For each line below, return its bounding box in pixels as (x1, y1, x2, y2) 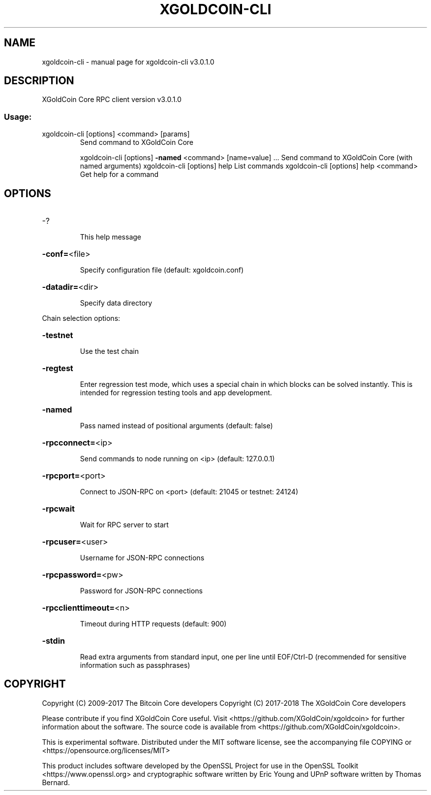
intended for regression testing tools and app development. (80, 388, 272, 397)
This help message (80, 233, 141, 242)
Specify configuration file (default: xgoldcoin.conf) (80, 266, 244, 275)
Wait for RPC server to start (80, 520, 169, 529)
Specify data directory (80, 299, 153, 308)
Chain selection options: (42, 314, 121, 323)
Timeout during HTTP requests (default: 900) (80, 620, 227, 628)
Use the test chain (80, 347, 139, 356)
